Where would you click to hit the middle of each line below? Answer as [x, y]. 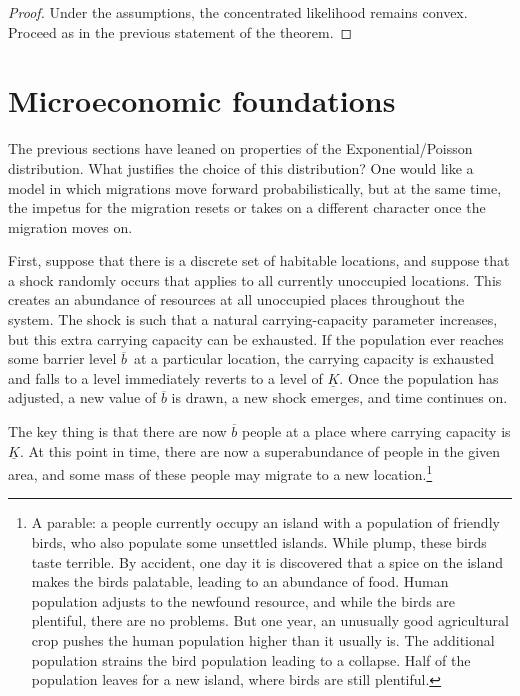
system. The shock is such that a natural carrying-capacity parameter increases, [253, 319]
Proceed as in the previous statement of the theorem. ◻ [180, 31]
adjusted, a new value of [82, 397]
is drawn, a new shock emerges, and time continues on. [339, 397]
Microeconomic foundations [202, 100]
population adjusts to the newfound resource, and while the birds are [243, 600]
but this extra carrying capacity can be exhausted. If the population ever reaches [256, 338]
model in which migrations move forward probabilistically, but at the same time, [255, 187]
